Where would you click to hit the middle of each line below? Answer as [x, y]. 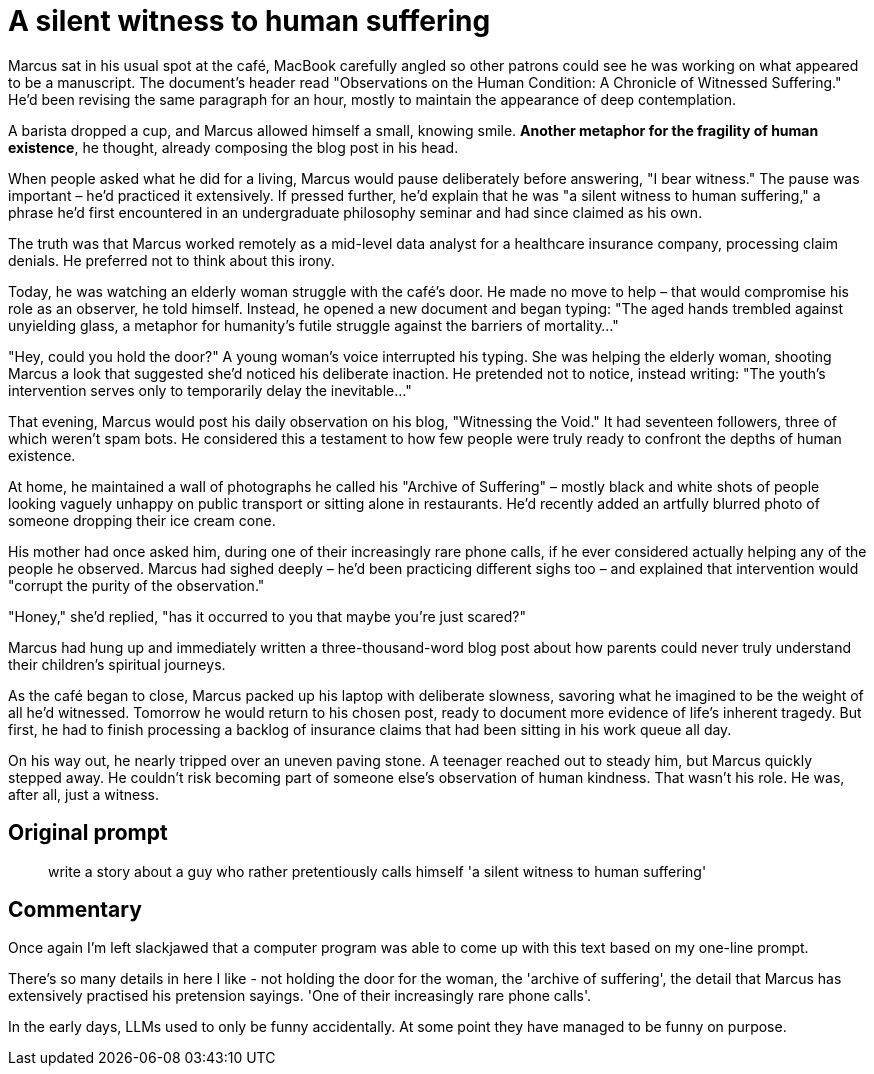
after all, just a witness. [84, 794]
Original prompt [88, 833]
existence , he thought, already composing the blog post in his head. [233, 147]
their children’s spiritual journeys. [117, 664]
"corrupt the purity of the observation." [136, 585]
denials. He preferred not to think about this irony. [171, 260]
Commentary [75, 910]
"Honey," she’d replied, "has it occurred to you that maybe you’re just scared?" [267, 616]
